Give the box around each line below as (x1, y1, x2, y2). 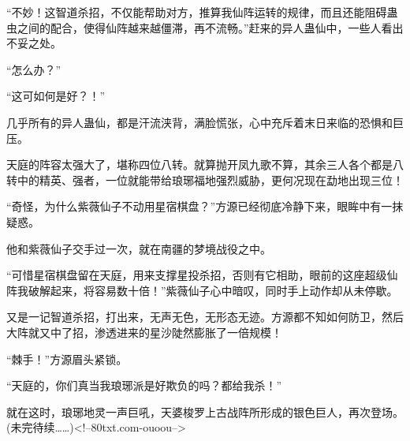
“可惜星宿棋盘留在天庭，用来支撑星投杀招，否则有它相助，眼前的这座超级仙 (6, 267, 398, 283)
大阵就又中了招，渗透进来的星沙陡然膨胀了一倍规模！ (6, 323, 282, 340)
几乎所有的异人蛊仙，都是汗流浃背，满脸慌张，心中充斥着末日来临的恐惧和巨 (6, 114, 404, 130)
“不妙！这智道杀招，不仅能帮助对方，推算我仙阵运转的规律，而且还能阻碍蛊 (6, 4, 398, 20)
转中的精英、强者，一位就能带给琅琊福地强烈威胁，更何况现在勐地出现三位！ (6, 171, 404, 188)
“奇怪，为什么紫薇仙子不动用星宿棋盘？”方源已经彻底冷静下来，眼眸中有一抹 (6, 198, 404, 215)
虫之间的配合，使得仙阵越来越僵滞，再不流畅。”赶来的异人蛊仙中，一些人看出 (6, 19, 404, 36)
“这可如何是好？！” (6, 88, 106, 104)
